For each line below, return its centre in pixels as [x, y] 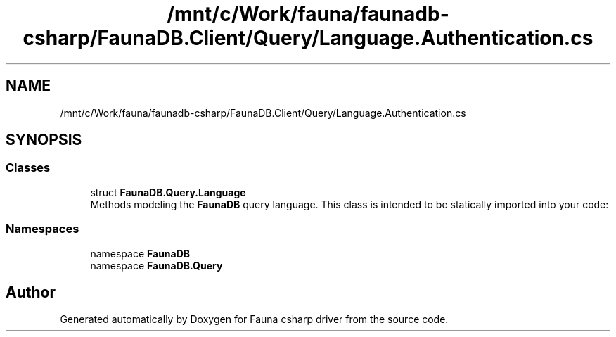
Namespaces [43, 229]
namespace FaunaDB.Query [156, 265]
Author [31, 292]
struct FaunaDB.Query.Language [168, 192]
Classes [28, 168]
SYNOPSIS [44, 140]
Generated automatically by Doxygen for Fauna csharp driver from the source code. [254, 319]
